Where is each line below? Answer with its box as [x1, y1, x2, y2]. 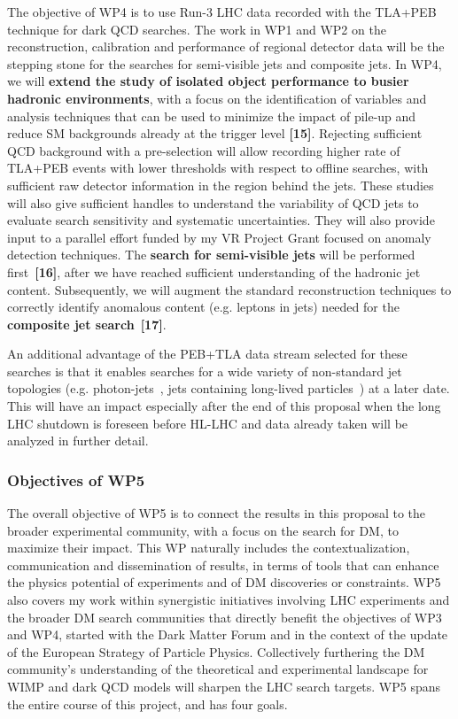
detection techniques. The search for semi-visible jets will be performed [7, 245, 415, 264]
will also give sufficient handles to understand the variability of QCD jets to [7, 193, 419, 212]
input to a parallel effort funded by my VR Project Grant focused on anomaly [7, 228, 431, 246]
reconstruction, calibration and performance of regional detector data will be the [7, 37, 445, 56]
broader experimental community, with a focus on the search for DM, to [7, 521, 399, 539]
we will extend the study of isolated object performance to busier [7, 72, 409, 90]
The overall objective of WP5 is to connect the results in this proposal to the [7, 504, 426, 522]
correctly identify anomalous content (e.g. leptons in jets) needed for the [7, 298, 400, 316]
